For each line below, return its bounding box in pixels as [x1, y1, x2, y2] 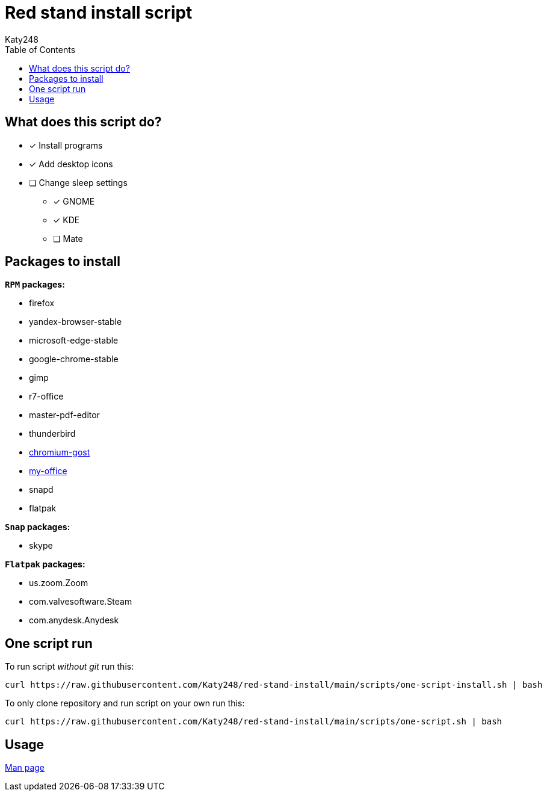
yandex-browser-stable [29, 316, 122, 327]
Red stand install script [5, 2, 193, 23]
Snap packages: [5, 522, 70, 532]
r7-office [29, 391, 64, 402]
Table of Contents [5, 44, 76, 55]
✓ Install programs [29, 140, 103, 150]
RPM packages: [5, 279, 65, 290]
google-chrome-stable [29, 354, 119, 365]
